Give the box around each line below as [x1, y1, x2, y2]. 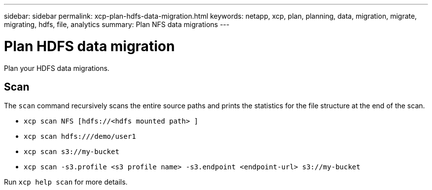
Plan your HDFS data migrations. [4, 63, 109, 72]
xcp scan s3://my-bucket [24, 148, 119, 156]
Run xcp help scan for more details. [4, 178, 128, 187]
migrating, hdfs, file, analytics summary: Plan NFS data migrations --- [4, 20, 230, 29]
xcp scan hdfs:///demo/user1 [24, 132, 136, 141]
